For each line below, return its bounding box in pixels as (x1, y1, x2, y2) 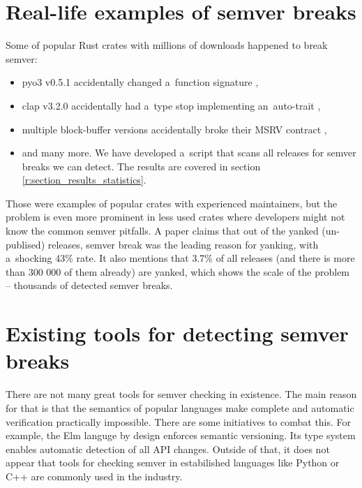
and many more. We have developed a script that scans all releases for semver (22, 145, 356, 160)
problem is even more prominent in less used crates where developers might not (6, 209, 345, 224)
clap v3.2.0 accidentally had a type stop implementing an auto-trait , (22, 98, 321, 112)
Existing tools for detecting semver (6, 319, 349, 348)
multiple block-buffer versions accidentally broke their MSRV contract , (22, 121, 327, 136)
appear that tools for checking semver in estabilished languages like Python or (6, 455, 340, 470)
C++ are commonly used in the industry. (6, 468, 183, 483)
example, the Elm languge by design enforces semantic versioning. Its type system (6, 428, 356, 443)
